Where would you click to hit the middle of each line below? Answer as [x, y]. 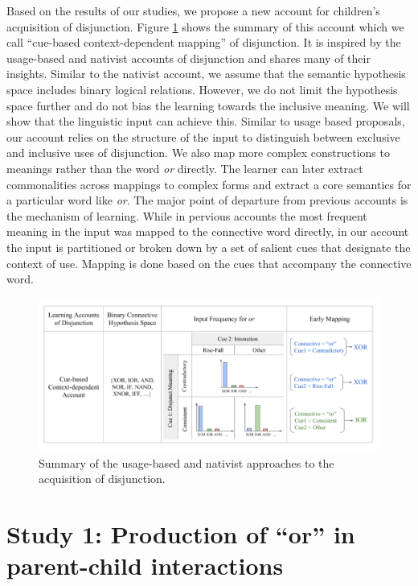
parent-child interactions [145, 565]
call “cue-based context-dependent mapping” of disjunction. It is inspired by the [204, 42]
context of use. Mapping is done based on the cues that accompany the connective [209, 263]
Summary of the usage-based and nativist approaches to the [186, 462]
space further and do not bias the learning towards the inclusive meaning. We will [208, 105]
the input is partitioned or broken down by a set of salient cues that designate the [209, 247]
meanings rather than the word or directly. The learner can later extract [185, 168]
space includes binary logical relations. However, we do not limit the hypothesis [202, 89]
